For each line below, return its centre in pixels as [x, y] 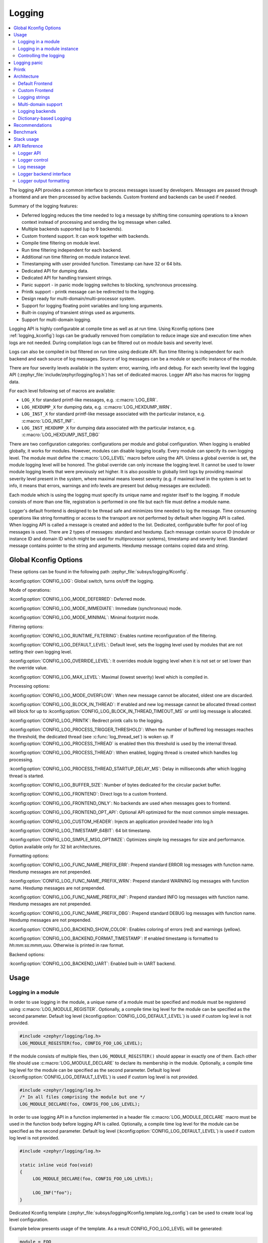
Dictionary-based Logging [45, 118]
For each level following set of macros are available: [62, 391]
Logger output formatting [44, 181]
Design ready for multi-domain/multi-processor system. [79, 299]
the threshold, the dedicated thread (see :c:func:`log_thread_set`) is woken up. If [91, 736]
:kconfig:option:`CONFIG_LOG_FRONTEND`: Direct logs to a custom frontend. [88, 794]
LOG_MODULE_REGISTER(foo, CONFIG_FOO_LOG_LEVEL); [81, 1043]
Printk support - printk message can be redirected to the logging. [88, 292]
